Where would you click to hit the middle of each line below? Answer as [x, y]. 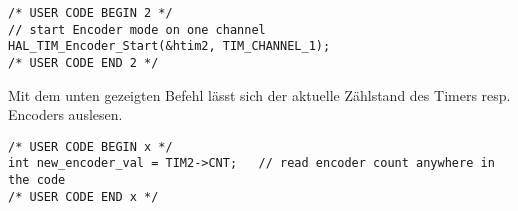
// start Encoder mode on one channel [137, 29]
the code [37, 180]
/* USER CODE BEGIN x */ [90, 146]
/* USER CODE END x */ [83, 196]
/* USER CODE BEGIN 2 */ [90, 13]
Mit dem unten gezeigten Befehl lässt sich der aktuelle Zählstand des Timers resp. [259, 94]
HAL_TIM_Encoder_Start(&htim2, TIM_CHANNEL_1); [169, 46]
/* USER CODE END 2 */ [83, 62]
